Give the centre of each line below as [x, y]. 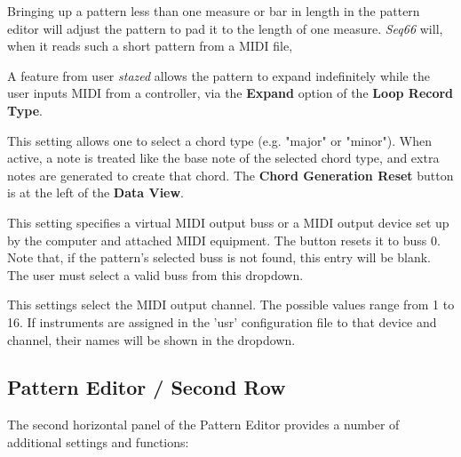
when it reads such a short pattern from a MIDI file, [150, 46]
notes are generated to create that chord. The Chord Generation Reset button [230, 175]
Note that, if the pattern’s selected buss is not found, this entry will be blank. [219, 257]
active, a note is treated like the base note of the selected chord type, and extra [223, 158]
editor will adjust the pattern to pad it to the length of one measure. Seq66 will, [225, 28]
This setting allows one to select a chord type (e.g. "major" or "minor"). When [219, 140]
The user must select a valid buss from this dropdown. [155, 274]
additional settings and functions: [98, 441]
